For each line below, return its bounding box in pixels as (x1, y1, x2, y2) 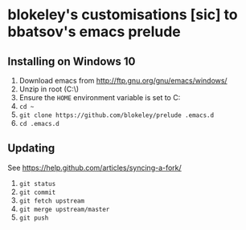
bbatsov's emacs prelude (7, 22, 182, 41)
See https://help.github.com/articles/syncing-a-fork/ (7, 163, 182, 172)
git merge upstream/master (18, 205, 110, 213)
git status (18, 180, 56, 188)
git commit (18, 188, 56, 196)
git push (18, 214, 49, 222)
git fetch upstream (18, 196, 85, 205)
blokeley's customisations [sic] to (7, 6, 238, 24)
